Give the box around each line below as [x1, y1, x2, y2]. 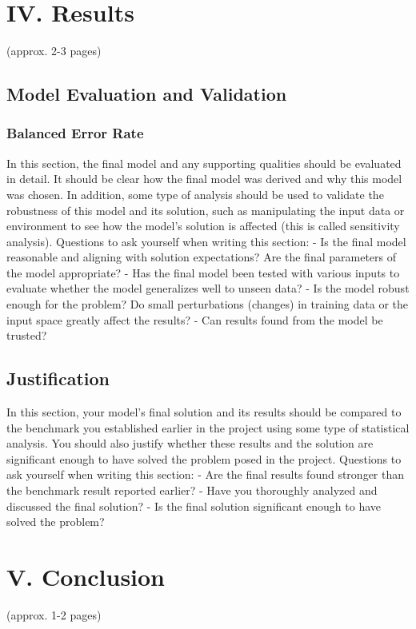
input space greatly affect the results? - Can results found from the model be [6, 311, 383, 328]
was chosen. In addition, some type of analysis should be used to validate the [6, 185, 384, 202]
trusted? [6, 327, 47, 344]
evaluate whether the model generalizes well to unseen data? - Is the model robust [6, 280, 410, 297]
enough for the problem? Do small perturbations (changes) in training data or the [6, 296, 408, 313]
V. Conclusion [6, 559, 166, 592]
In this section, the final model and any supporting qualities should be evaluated [6, 154, 402, 171]
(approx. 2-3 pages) [6, 42, 102, 59]
